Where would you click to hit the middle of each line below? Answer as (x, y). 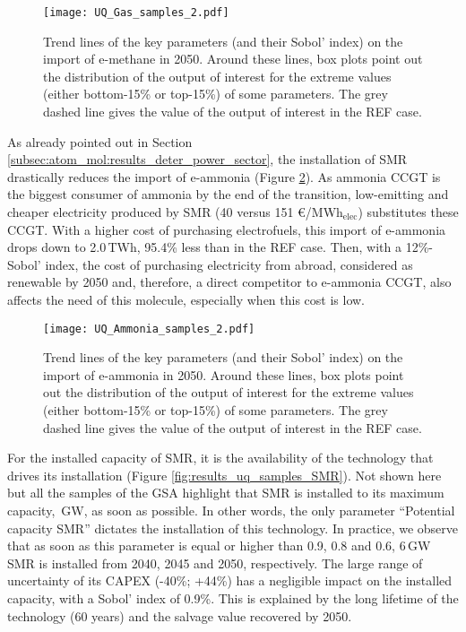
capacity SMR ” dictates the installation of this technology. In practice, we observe (233, 528)
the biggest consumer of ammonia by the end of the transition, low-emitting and (228, 194)
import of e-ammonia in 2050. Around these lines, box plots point (224, 374)
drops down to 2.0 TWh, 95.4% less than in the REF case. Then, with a (204, 247)
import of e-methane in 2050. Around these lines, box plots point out (233, 59)
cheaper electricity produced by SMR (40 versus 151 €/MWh (175, 212)
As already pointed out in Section (100, 141)
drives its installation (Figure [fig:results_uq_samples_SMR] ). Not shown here (224, 475)
